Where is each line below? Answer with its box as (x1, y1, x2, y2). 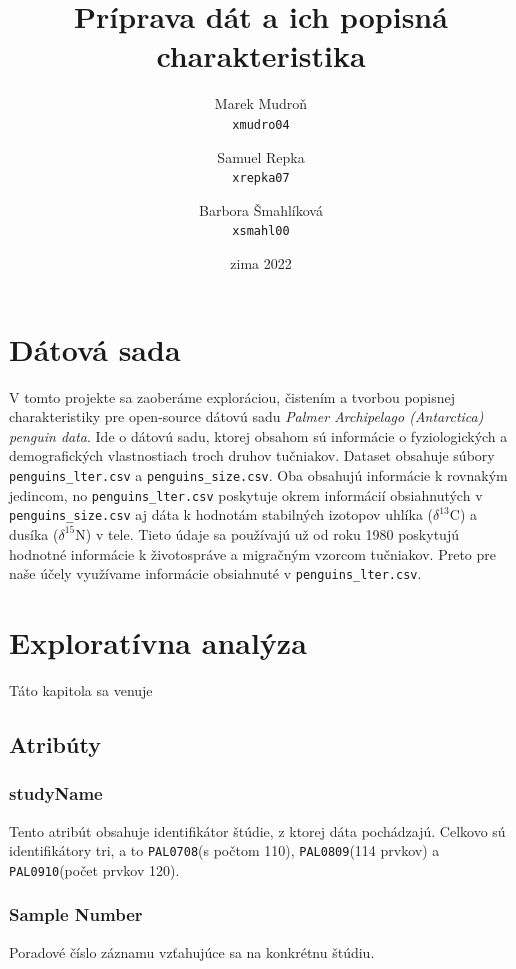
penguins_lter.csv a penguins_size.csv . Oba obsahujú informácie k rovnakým (9, 464, 508, 485)
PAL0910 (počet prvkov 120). (9, 859, 180, 880)
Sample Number (9, 902, 143, 927)
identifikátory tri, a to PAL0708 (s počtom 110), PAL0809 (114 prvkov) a (9, 840, 440, 861)
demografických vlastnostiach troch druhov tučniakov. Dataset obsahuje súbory (9, 445, 495, 466)
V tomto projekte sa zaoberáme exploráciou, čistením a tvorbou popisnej (9, 386, 456, 407)
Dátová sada (9, 328, 181, 369)
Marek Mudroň (214, 93, 308, 114)
